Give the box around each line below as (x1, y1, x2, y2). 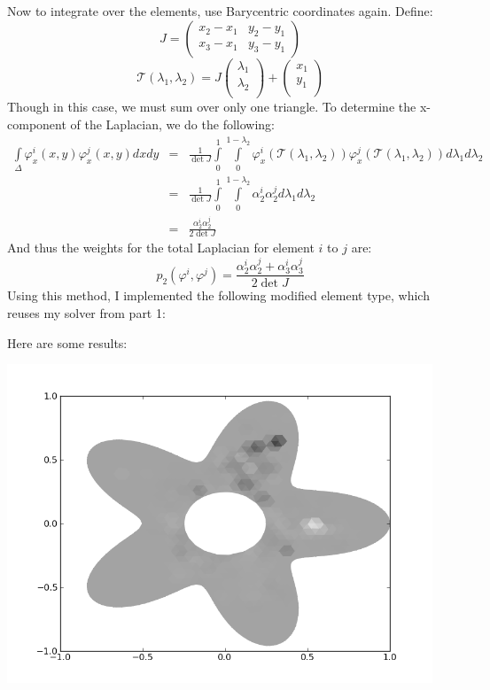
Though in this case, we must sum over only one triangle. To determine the (7, 97, 416, 116)
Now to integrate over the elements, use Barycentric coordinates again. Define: (7, 2, 433, 19)
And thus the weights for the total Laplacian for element (7, 238, 315, 257)
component (7, 114, 66, 133)
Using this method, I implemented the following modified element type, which (7, 286, 430, 305)
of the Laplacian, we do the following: (70, 114, 275, 133)
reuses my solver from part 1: (7, 303, 166, 322)
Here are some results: (7, 333, 128, 352)
